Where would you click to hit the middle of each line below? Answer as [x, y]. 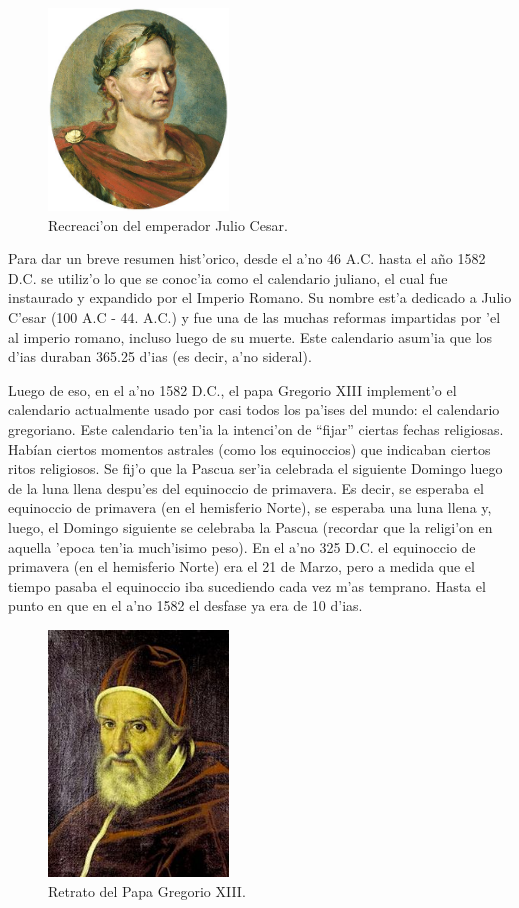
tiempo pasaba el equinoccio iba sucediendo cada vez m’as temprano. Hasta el [247, 585]
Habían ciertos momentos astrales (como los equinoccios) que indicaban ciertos [249, 448]
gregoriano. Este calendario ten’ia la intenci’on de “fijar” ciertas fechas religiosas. [256, 428]
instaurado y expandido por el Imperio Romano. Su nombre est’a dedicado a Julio [260, 297]
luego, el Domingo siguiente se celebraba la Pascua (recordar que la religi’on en [250, 526]
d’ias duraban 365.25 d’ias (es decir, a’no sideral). [160, 356]
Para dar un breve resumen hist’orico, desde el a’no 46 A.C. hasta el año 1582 [247, 258]
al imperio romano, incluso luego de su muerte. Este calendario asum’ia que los [250, 336]
